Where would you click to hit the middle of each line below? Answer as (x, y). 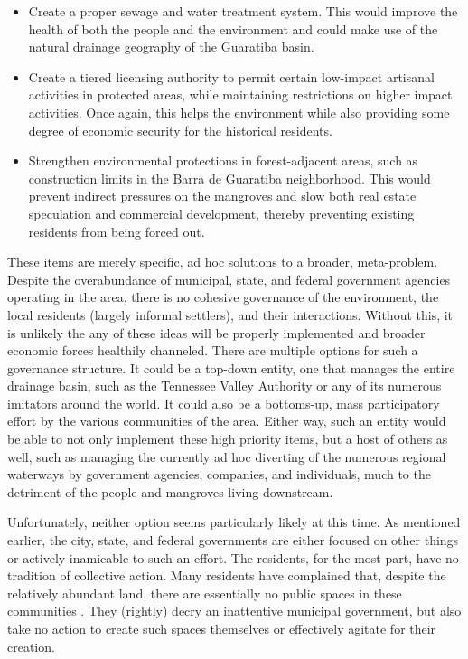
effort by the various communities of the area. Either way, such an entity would (227, 421)
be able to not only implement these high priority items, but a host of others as (228, 439)
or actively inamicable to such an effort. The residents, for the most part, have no (233, 557)
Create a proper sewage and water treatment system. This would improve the (243, 11)
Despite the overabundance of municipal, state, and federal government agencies (229, 279)
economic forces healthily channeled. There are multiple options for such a (213, 350)
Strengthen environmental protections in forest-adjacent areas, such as (223, 160)
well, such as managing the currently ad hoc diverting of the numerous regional (227, 456)
